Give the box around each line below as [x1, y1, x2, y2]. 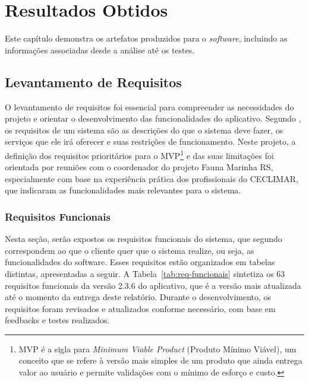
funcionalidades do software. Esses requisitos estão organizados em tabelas [5, 256, 275, 268]
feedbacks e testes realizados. [5, 314, 110, 326]
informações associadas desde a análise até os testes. [5, 43, 195, 56]
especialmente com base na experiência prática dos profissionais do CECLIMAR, [5, 172, 298, 184]
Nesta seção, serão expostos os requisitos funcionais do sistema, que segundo [5, 233, 282, 245]
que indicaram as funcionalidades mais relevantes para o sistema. [5, 184, 241, 196]
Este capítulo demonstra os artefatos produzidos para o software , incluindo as [5, 32, 288, 44]
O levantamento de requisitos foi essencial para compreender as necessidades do [5, 100, 294, 113]
